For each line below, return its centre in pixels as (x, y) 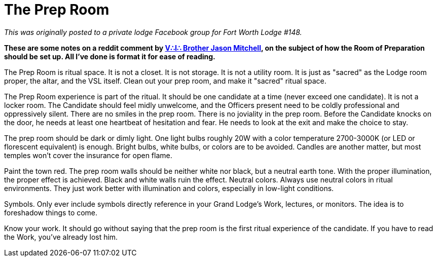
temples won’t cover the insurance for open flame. (88, 155)
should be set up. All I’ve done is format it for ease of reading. (110, 56)
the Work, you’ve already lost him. (61, 237)
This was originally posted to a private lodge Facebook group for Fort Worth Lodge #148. (153, 32)
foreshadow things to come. (51, 212)
